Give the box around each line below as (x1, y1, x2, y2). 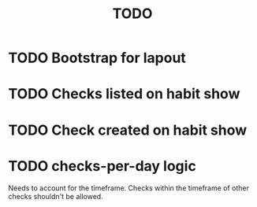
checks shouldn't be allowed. (8, 191, 104, 201)
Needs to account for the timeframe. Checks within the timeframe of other (8, 183, 250, 193)
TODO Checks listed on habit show (8, 85, 240, 103)
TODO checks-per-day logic (8, 157, 197, 175)
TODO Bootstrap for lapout (8, 49, 187, 67)
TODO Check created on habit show (8, 121, 248, 139)
